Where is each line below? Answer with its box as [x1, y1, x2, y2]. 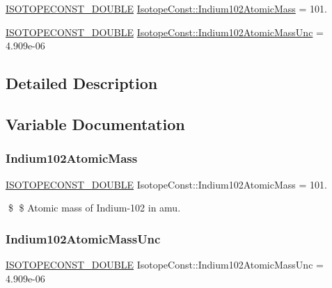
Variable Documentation [6, 113, 185, 134]
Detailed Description [6, 72, 158, 94]
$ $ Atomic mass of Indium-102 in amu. [8, 200, 181, 215]
